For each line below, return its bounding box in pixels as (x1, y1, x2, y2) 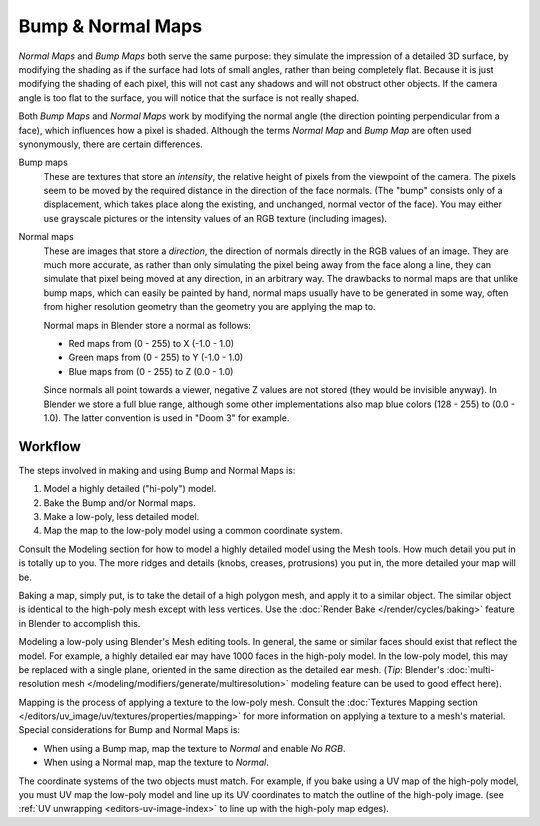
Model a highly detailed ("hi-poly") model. (43, 483, 217, 495)
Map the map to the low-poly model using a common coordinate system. (43, 525, 343, 537)
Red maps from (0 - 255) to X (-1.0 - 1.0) (68, 337, 235, 349)
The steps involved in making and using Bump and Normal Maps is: (18, 464, 296, 476)
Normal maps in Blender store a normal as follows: (43, 319, 252, 331)
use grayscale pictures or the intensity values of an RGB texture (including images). (43, 212, 388, 224)
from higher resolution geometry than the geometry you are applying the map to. (43, 301, 376, 313)
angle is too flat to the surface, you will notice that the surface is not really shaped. (18, 91, 360, 104)
